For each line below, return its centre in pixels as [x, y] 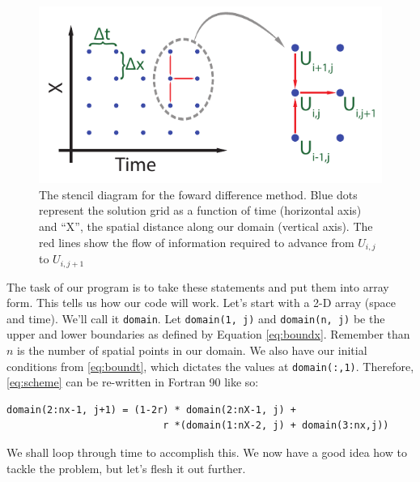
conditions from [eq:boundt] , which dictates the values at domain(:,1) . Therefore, [210, 366]
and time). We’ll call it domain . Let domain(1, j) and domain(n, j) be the [196, 318]
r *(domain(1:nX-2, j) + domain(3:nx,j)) [276, 426]
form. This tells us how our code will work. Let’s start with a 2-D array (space [201, 303]
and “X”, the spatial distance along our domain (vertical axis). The [206, 226]
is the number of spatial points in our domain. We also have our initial [192, 350]
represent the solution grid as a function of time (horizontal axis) [200, 210]
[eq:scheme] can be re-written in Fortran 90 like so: [133, 382]
